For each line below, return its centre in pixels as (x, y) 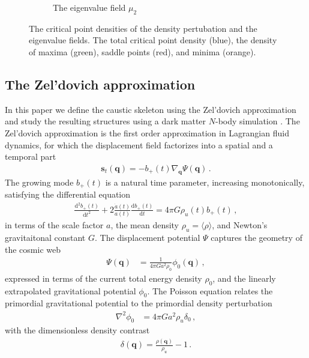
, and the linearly (244, 278)
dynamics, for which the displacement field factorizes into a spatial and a (139, 144)
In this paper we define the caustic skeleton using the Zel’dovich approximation (151, 109)
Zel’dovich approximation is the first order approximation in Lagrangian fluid (147, 132)
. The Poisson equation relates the (210, 290)
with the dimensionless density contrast (77, 330)
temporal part (31, 156)
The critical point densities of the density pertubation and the (143, 28)
